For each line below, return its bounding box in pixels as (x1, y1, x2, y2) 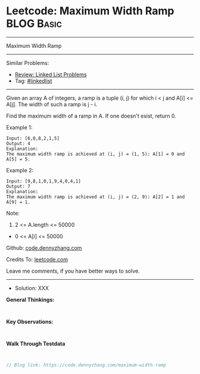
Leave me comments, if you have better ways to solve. (6, 267, 140, 274)
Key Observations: (6, 318, 54, 325)
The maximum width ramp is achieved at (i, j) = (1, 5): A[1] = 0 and (6, 151, 185, 157)
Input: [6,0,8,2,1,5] (6, 135, 60, 141)
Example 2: (6, 166, 34, 174)
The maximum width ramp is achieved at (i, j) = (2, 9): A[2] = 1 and (6, 194, 185, 200)
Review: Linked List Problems (14, 70, 87, 78)
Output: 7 (6, 183, 31, 189)
